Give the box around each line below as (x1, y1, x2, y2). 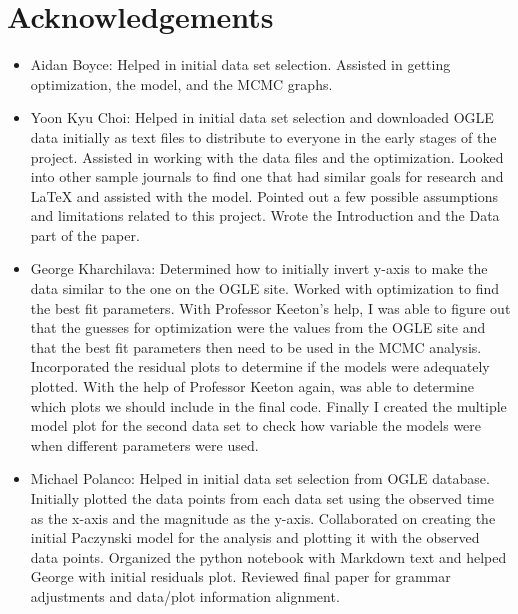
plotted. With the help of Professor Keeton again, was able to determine (30, 376, 474, 397)
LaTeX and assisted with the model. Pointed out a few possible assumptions (30, 185, 499, 206)
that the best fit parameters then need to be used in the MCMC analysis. (30, 336, 482, 357)
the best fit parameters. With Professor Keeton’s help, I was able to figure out (30, 297, 511, 318)
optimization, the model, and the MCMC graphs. (30, 73, 333, 94)
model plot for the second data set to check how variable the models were (30, 415, 482, 436)
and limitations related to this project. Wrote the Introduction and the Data (30, 205, 500, 226)
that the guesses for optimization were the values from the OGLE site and (30, 317, 486, 338)
